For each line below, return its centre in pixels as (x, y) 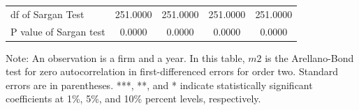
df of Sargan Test (47, 14)
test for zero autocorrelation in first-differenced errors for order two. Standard (172, 71)
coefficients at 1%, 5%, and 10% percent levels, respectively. (133, 99)
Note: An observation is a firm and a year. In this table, (125, 57)
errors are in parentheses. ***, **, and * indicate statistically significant (159, 85)
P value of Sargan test (58, 31)
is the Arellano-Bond (309, 57)
